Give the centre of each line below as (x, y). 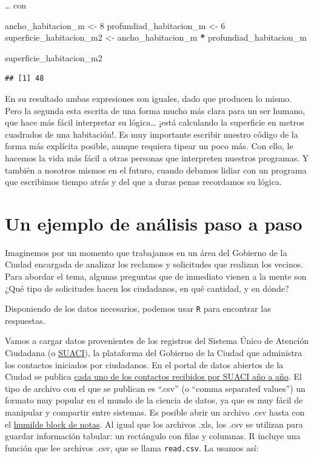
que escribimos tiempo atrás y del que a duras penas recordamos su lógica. (143, 182)
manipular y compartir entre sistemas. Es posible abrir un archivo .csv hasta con (155, 412)
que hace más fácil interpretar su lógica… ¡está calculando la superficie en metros (155, 122)
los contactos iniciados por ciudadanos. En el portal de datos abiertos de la (144, 364)
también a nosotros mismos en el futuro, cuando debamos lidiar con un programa (156, 170)
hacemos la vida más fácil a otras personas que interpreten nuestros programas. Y (157, 157)
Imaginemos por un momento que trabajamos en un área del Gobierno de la (146, 252)
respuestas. (25, 320)
